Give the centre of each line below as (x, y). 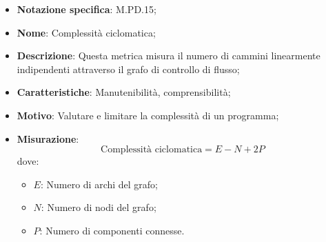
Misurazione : (48, 138)
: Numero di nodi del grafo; (99, 207)
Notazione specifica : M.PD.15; (86, 9)
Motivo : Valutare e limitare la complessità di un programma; (148, 115)
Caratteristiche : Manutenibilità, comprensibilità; (124, 92)
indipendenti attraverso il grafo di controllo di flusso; (128, 69)
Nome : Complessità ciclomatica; (86, 32)
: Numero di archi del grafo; (99, 184)
